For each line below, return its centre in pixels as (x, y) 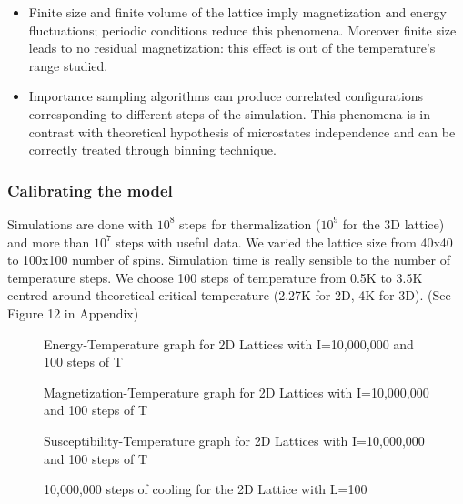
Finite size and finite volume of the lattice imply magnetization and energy (237, 12)
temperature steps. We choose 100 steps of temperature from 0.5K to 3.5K (215, 277)
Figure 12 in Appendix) (73, 312)
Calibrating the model (90, 190)
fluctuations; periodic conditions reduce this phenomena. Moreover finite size (242, 30)
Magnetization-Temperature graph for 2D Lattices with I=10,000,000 (237, 392)
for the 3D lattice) (393, 223)
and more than (49, 242)
